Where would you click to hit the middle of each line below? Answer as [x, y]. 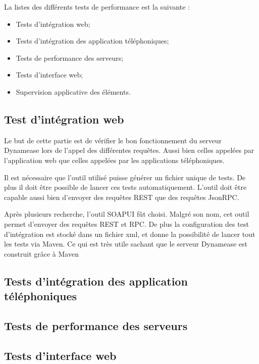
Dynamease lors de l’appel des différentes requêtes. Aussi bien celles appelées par [129, 150]
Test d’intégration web [64, 119]
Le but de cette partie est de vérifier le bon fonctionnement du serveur [113, 140]
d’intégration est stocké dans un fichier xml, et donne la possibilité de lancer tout [130, 234]
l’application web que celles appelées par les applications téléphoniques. [114, 160]
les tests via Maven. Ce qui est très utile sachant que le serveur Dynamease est [126, 244]
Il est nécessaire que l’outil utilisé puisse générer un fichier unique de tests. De [125, 177]
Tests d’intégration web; [53, 24]
